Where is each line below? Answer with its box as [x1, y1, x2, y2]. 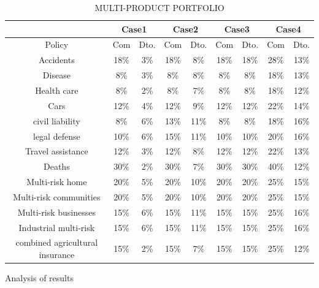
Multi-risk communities [13, 190, 101, 203]
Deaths [44, 160, 70, 173]
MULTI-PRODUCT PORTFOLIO [94, 1, 225, 13]
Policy [45, 38, 69, 51]
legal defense [33, 129, 80, 142]
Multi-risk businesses [17, 205, 96, 218]
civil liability [33, 114, 80, 127]
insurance [39, 248, 75, 260]
